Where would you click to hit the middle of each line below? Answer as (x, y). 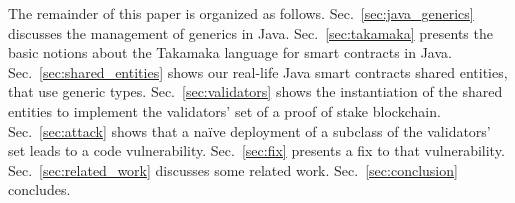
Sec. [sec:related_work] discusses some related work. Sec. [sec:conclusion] (233, 169)
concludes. (39, 189)
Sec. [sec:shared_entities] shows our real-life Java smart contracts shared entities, (258, 71)
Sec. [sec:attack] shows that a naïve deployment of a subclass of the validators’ (249, 130)
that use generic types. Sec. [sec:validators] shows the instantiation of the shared (255, 91)
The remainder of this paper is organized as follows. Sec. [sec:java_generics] (241, 13)
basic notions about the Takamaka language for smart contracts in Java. (230, 52)
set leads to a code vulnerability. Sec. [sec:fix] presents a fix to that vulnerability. (256, 150)
